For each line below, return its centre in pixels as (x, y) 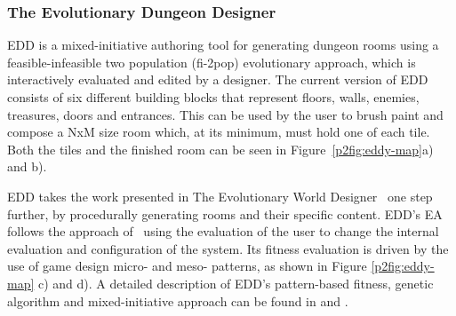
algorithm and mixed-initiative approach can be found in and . (178, 300)
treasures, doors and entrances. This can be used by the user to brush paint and (225, 114)
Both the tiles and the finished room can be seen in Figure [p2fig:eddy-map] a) (220, 149)
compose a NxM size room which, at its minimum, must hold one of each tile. (219, 132)
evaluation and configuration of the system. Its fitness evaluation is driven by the (228, 248)
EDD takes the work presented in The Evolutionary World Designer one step (220, 196)
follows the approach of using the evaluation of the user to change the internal (223, 231)
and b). (27, 166)
